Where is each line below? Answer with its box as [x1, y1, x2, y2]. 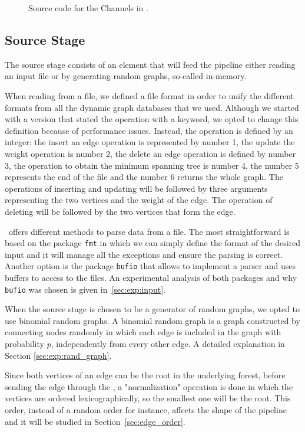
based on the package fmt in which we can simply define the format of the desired [5, 237, 301, 249]
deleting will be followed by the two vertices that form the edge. [5, 205, 236, 217]
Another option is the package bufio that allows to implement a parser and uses [5, 260, 296, 272]
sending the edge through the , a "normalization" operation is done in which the [5, 380, 293, 392]
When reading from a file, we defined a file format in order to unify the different [5, 89, 294, 102]
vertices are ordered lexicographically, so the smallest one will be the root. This [5, 392, 291, 404]
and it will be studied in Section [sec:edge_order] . [5, 415, 185, 427]
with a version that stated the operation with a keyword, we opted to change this [5, 113, 299, 125]
